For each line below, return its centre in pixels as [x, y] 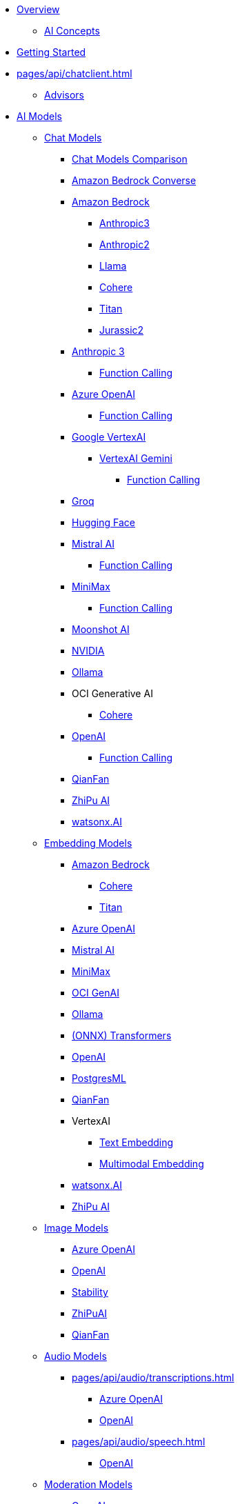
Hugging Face [103, 522]
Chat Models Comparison [130, 159]
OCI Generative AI [112, 693]
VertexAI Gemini [136, 458]
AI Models [39, 116]
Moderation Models [89, 1484]
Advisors [64, 95]
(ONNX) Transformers [122, 1035]
